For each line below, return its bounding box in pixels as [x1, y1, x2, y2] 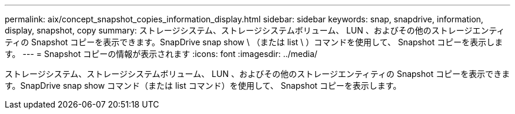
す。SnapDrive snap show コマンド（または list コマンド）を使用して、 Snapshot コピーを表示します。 [5, 81, 402, 90]
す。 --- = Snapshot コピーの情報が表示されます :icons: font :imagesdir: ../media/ [5, 49, 317, 59]
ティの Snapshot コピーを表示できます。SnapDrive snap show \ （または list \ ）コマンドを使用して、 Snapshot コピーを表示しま [5, 37, 503, 47]
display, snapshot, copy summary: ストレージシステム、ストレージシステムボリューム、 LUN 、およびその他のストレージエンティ [5, 25, 505, 35]
